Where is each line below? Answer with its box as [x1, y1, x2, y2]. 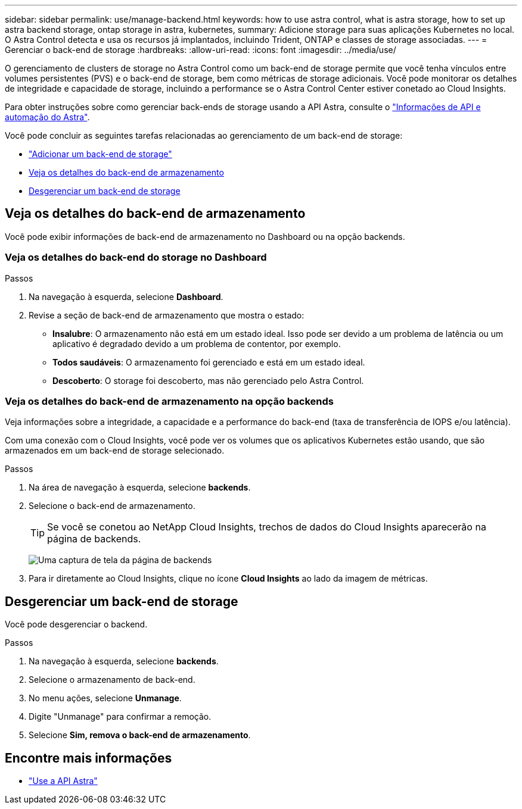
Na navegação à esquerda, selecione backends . [29, 656, 219, 667]
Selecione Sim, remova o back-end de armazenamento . [29, 730, 251, 741]
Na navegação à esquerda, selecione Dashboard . [29, 291, 223, 302]
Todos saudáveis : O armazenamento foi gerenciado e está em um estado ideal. [52, 357, 365, 367]
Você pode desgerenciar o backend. [5, 619, 148, 630]
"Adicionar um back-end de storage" [29, 149, 172, 159]
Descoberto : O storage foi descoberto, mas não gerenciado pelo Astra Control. [52, 375, 364, 386]
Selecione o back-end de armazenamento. [29, 501, 195, 511]
